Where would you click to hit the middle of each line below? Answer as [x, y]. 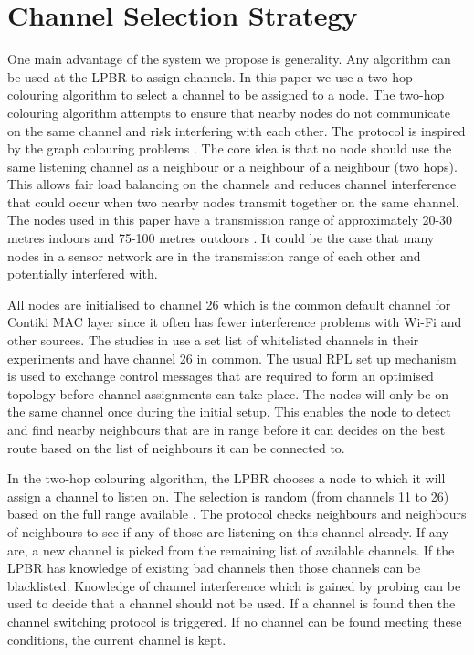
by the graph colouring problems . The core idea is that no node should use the [230, 148]
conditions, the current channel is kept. [117, 639]
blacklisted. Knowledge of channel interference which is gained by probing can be [234, 585]
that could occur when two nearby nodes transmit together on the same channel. [233, 201]
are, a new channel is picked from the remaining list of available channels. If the [231, 549]
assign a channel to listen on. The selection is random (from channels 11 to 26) [228, 496]
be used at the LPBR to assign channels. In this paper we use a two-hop [210, 76]
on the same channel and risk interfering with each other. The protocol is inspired [237, 130]
